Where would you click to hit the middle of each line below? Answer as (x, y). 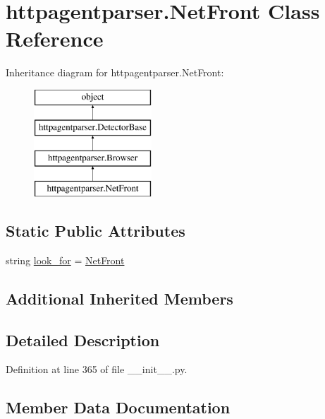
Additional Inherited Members (119, 298)
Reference (55, 39)
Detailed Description (83, 340)
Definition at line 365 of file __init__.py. (97, 369)
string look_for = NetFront (65, 260)
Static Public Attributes (96, 231)
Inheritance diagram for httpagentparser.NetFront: (115, 72)
